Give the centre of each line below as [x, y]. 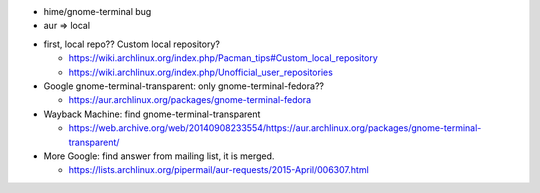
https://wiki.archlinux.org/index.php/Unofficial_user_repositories [201, 72]
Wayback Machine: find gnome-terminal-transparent [152, 114]
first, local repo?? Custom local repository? [131, 44]
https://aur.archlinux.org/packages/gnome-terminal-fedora [190, 100]
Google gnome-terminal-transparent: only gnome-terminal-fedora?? [184, 86]
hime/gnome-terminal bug [97, 11]
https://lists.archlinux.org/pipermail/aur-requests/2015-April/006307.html [218, 170]
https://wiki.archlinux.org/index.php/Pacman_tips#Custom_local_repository [223, 58]
